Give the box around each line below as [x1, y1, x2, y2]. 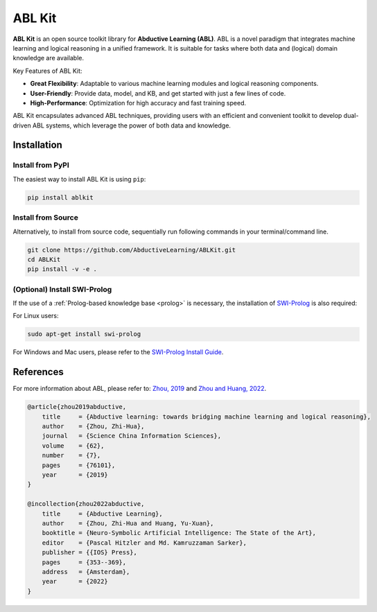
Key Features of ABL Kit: [12, 67, 82, 75]
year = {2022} [42, 577, 109, 586]
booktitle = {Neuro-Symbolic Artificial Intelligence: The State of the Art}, [42, 529, 317, 537]
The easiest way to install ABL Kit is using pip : [12, 175, 146, 183]
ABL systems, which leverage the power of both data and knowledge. [32, 121, 231, 130]
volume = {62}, [42, 441, 105, 450]
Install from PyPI [12, 160, 69, 170]
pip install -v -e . [27, 265, 97, 273]
